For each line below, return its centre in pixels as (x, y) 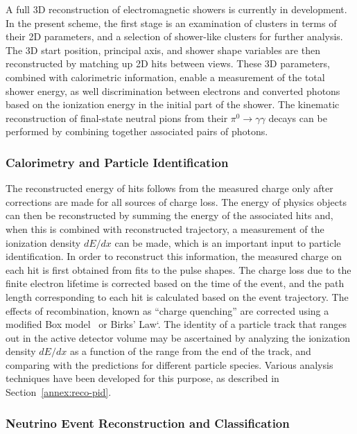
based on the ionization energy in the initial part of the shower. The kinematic (173, 104)
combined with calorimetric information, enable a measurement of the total (165, 77)
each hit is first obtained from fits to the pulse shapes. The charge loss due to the (178, 269)
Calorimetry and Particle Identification (117, 162)
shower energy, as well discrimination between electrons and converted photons (173, 90)
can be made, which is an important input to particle (228, 242)
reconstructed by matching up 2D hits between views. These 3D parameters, (168, 63)
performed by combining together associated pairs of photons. (137, 131)
